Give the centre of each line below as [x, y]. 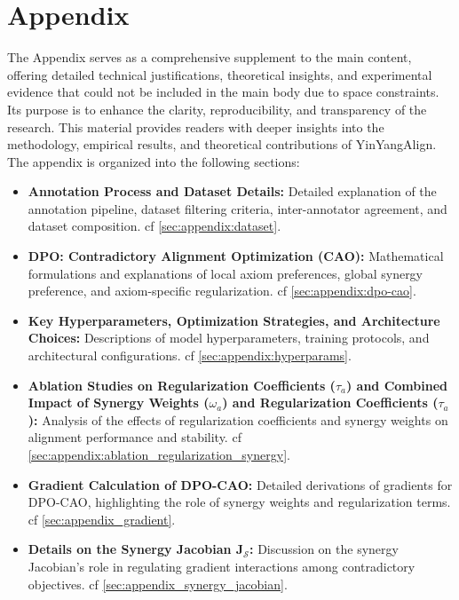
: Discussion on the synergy [324, 549]
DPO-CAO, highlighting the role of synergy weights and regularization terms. [239, 502]
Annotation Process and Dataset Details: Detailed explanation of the [232, 191]
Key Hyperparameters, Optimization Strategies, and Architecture [234, 320]
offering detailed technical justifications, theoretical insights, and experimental [220, 74]
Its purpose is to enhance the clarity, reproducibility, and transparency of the [217, 109]
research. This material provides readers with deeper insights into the [196, 126]
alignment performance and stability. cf [135, 437]
